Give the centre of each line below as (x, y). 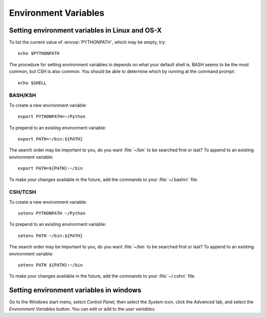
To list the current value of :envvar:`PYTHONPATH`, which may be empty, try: (87, 42)
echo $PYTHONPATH (39, 53)
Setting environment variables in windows (75, 290)
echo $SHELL (32, 83)
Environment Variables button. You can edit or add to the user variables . (83, 309)
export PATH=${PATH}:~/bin (50, 168)
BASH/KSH (23, 95)
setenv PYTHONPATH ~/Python (52, 213)
